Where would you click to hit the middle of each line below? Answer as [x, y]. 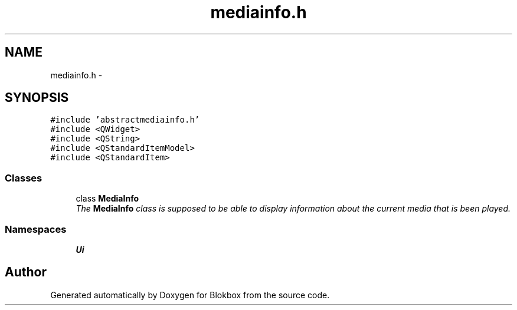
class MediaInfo [107, 199]
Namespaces [36, 229]
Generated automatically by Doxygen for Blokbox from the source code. [190, 295]
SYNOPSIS [37, 98]
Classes [24, 178]
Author [26, 272]
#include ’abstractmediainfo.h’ [125, 120]
